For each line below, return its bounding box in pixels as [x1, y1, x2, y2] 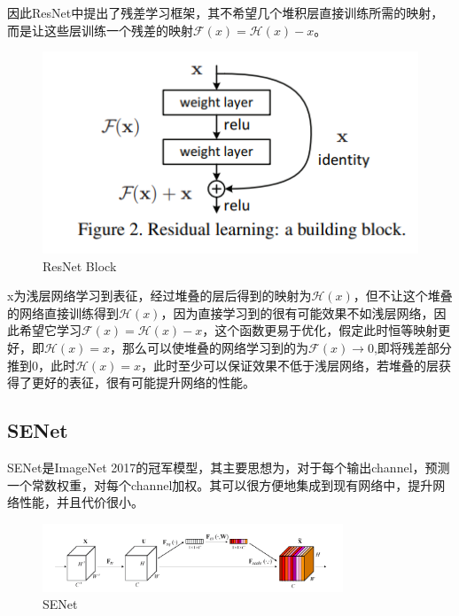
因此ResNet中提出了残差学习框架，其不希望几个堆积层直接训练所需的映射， [7, 4, 444, 21]
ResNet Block [43, 256, 117, 275]
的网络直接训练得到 [7, 303, 119, 322]
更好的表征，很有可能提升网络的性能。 [31, 373, 255, 392]
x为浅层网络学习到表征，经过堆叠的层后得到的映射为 [7, 286, 312, 305]
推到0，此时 [7, 355, 75, 374]
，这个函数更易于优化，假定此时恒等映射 [202, 321, 439, 339]
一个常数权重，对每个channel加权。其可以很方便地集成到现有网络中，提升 [7, 475, 433, 494]
